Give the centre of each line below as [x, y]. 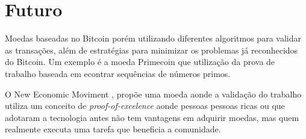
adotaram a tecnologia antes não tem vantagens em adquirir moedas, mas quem [152, 117]
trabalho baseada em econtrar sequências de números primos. [118, 73]
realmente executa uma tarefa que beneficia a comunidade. [113, 129]
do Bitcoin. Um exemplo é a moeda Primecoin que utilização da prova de [140, 62]
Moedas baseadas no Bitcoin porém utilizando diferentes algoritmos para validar [153, 38]
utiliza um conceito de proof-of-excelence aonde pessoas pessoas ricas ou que [145, 106]
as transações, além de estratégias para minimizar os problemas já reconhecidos [151, 50]
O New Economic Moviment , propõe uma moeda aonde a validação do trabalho [153, 94]
